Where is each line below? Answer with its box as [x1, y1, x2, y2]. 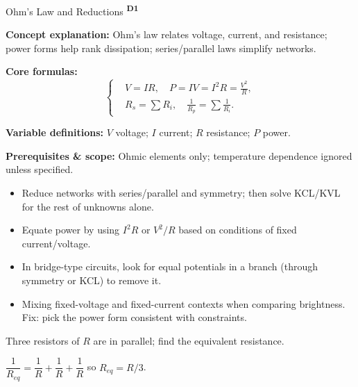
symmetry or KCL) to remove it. [22, 273, 162, 287]
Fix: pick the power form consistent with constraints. [22, 310, 247, 324]
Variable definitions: [6, 125, 103, 140]
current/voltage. [22, 236, 91, 250]
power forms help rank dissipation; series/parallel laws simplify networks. [6, 40, 316, 55]
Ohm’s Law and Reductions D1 [6, 2, 139, 18]
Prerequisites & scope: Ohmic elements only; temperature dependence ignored [6, 148, 352, 163]
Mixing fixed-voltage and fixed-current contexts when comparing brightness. [22, 296, 346, 311]
